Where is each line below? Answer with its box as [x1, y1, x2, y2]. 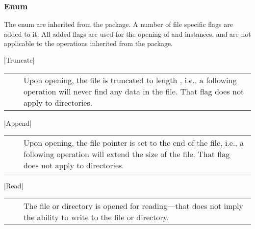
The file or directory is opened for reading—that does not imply [24, 200, 244, 211]
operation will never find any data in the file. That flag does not [24, 85, 244, 97]
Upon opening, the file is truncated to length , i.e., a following [24, 74, 237, 86]
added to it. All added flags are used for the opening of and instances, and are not [4, 28, 251, 39]
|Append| [4, 117, 32, 128]
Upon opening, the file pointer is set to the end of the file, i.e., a [24, 137, 244, 149]
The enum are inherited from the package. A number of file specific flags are [4, 19, 233, 29]
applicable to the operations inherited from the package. [4, 38, 173, 48]
